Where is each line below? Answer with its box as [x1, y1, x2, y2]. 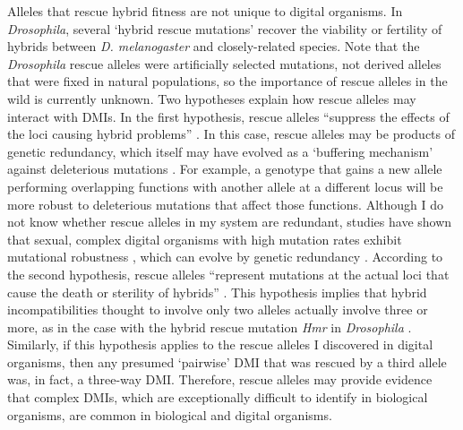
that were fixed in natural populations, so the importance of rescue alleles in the [7, 72, 448, 90]
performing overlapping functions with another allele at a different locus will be [7, 176, 443, 195]
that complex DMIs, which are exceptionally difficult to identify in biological [7, 388, 428, 407]
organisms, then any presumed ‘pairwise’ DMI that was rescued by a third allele [7, 352, 447, 371]
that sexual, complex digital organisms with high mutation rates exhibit [7, 229, 402, 248]
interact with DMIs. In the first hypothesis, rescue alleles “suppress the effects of [7, 107, 450, 125]
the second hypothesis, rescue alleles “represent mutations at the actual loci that [7, 264, 450, 283]
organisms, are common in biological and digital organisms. [7, 405, 332, 424]
